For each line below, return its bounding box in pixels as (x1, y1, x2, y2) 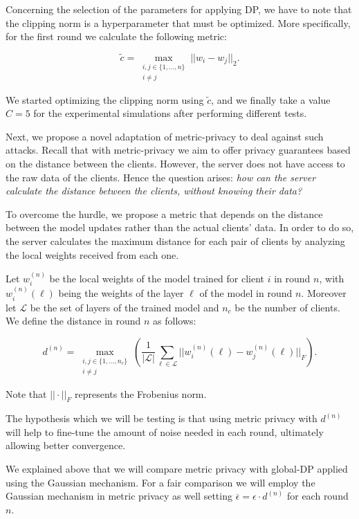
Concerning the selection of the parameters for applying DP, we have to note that (6, 2, 352, 16)
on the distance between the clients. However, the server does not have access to (6, 156, 345, 171)
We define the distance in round (6, 313, 141, 328)
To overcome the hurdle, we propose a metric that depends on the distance (6, 206, 323, 221)
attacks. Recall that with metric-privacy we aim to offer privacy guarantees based (6, 143, 351, 157)
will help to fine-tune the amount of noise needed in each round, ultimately (6, 424, 324, 439)
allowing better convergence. (6, 438, 126, 453)
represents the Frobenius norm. (75, 386, 207, 401)
